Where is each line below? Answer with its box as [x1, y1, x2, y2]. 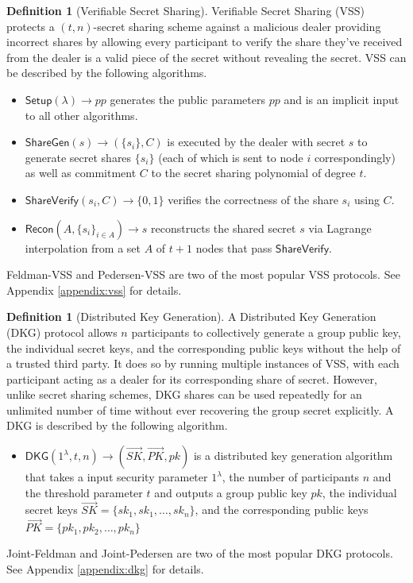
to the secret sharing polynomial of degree [151, 164, 356, 181]
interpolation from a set [25, 239, 141, 256]
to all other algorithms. [25, 106, 138, 123]
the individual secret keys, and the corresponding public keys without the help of [6, 339, 401, 356]
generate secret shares [25, 149, 132, 165]
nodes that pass [195, 239, 272, 256]
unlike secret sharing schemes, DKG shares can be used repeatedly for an [6, 386, 362, 403]
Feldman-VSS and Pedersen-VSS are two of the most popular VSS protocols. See [6, 266, 400, 283]
